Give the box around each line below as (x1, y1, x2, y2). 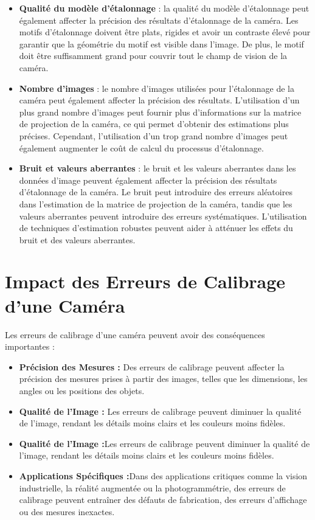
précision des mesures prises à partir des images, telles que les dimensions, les (19, 372, 308, 385)
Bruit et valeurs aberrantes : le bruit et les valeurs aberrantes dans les (19, 162, 296, 175)
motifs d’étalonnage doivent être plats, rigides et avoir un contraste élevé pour (19, 26, 311, 38)
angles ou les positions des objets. (19, 384, 145, 397)
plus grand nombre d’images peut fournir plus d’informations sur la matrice (19, 105, 302, 118)
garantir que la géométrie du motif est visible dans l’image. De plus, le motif (19, 37, 304, 50)
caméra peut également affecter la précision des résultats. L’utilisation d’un (19, 94, 300, 106)
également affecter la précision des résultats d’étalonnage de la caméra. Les (19, 13, 299, 26)
